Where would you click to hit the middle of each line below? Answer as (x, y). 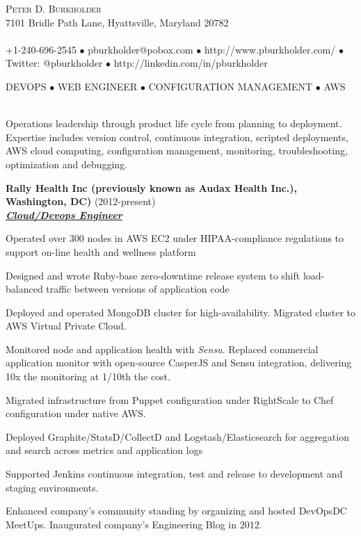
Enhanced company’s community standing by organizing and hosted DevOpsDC (176, 511)
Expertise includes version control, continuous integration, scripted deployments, (177, 137)
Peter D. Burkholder (54, 8)
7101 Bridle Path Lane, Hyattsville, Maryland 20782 (117, 22)
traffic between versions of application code (138, 289)
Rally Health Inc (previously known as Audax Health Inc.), (152, 187)
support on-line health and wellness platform (101, 251)
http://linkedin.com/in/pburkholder (191, 63)
